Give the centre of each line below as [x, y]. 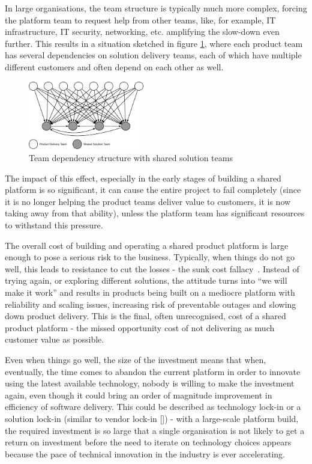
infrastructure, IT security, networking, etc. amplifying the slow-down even [142, 32]
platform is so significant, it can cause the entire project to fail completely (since [153, 190]
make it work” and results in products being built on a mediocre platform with [150, 292]
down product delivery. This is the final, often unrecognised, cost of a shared [145, 316]
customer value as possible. [55, 339]
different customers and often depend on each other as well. [114, 66]
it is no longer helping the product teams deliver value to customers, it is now [148, 201]
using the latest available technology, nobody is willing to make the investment [150, 383]
